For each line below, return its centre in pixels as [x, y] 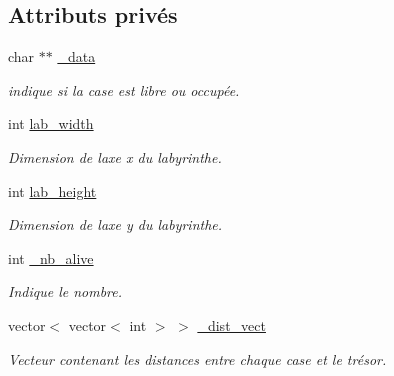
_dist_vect [231, 324]
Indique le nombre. [65, 291]
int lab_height [52, 190]
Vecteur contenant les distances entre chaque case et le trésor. [197, 358]
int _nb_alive [51, 257]
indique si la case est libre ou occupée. [124, 89]
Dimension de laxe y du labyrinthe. [115, 224]
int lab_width [51, 123]
